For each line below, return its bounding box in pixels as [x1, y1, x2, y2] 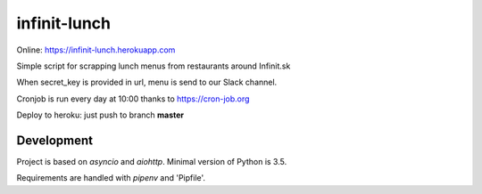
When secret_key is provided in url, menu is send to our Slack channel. [16, 77, 278, 88]
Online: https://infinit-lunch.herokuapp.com [16, 44, 176, 55]
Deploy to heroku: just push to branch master [16, 109, 185, 120]
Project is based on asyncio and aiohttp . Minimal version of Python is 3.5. [16, 157, 287, 167]
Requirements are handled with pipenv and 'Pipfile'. [16, 173, 205, 183]
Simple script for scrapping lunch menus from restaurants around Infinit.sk [16, 61, 291, 71]
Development [16, 133, 94, 148]
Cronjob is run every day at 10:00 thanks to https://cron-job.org [16, 93, 250, 104]
